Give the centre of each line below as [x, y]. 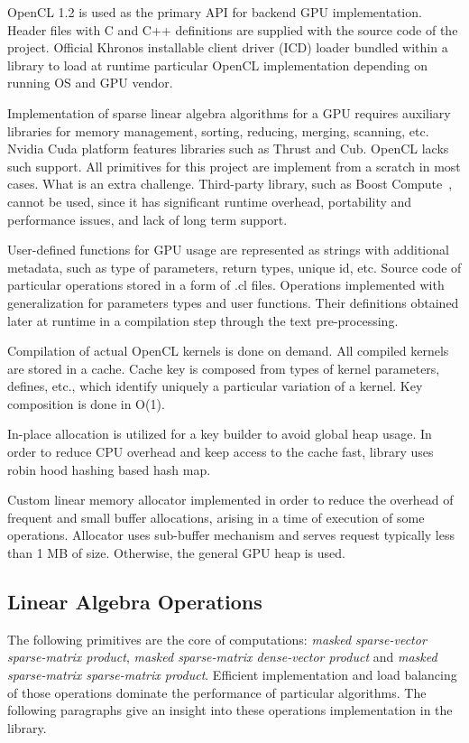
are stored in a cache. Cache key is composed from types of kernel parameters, [224, 368]
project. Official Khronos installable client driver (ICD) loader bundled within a [228, 47]
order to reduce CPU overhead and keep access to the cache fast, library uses [221, 452]
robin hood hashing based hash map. [109, 469]
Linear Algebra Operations [135, 602]
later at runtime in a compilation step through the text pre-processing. [203, 320]
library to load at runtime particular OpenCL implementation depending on [217, 65]
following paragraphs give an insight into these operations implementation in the [230, 710]
